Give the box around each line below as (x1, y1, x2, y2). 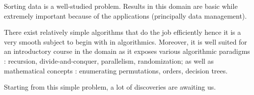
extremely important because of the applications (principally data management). (4, 10, 247, 21)
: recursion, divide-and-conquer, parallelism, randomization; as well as (4, 55, 214, 66)
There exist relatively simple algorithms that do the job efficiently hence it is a (4, 27, 241, 37)
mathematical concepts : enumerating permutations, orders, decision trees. (4, 65, 228, 75)
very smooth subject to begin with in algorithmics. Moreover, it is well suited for (4, 36, 247, 47)
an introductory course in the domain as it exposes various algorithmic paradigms (4, 46, 250, 56)
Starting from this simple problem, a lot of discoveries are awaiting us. (4, 82, 216, 92)
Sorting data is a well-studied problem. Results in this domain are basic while (4, 1, 238, 11)
